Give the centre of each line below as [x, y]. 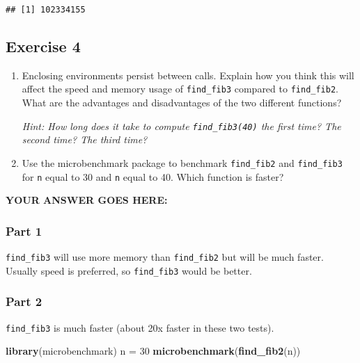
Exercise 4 [43, 46]
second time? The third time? [85, 139]
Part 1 [24, 231]
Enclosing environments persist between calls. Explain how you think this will [188, 75]
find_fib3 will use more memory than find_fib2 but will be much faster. [165, 257]
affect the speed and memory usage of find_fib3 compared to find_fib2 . [180, 89]
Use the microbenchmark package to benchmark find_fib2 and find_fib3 [182, 162]
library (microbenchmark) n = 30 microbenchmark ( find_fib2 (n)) [153, 351]
